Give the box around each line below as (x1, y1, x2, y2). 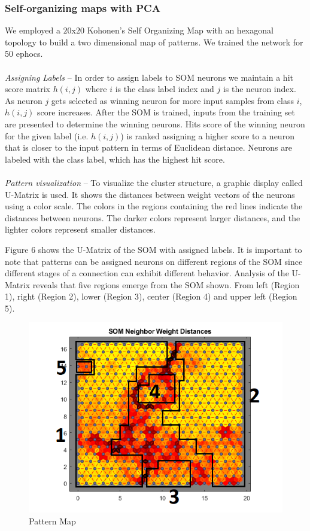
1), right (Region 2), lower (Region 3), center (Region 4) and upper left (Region (5, 290, 297, 303)
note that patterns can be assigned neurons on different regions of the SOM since (5, 255, 303, 267)
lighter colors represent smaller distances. (5, 223, 156, 236)
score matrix (5, 83, 50, 95)
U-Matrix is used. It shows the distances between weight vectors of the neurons (5, 188, 295, 200)
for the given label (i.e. (5, 129, 89, 142)
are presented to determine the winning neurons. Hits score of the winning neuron (5, 117, 305, 130)
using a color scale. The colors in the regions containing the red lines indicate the (5, 200, 303, 212)
